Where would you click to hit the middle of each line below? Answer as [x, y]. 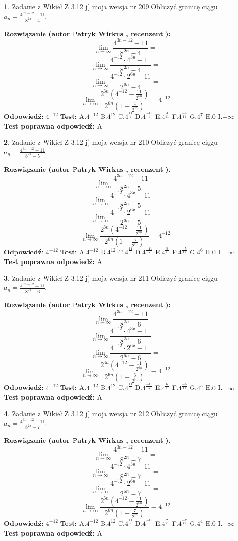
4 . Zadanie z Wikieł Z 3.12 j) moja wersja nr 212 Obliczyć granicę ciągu [111, 413]
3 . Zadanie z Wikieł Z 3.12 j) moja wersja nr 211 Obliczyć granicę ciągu [111, 278]
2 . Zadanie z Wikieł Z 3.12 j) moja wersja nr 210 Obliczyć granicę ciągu [111, 142]
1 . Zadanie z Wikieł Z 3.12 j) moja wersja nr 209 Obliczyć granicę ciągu [111, 6]
